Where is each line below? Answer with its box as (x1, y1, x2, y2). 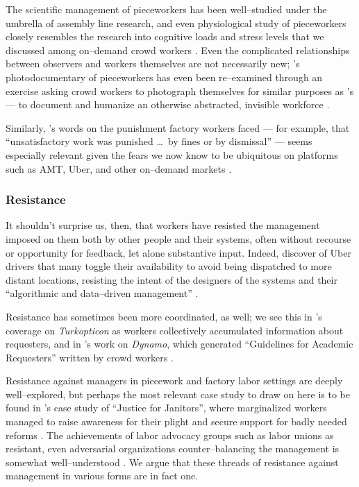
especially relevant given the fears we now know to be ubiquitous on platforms (6, 147, 338, 162)
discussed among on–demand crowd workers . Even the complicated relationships (6, 42, 350, 57)
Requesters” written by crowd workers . (6, 350, 174, 364)
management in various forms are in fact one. (6, 468, 199, 483)
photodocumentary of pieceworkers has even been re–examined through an (6, 69, 323, 84)
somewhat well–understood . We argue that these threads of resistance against (6, 454, 339, 469)
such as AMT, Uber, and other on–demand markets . (6, 161, 232, 176)
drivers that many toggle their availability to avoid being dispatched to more (6, 259, 332, 273)
